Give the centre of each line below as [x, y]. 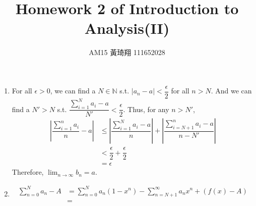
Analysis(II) [127, 28]
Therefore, [28, 172]
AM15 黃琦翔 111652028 [127, 52]
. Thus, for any [146, 109]
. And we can [231, 91]
